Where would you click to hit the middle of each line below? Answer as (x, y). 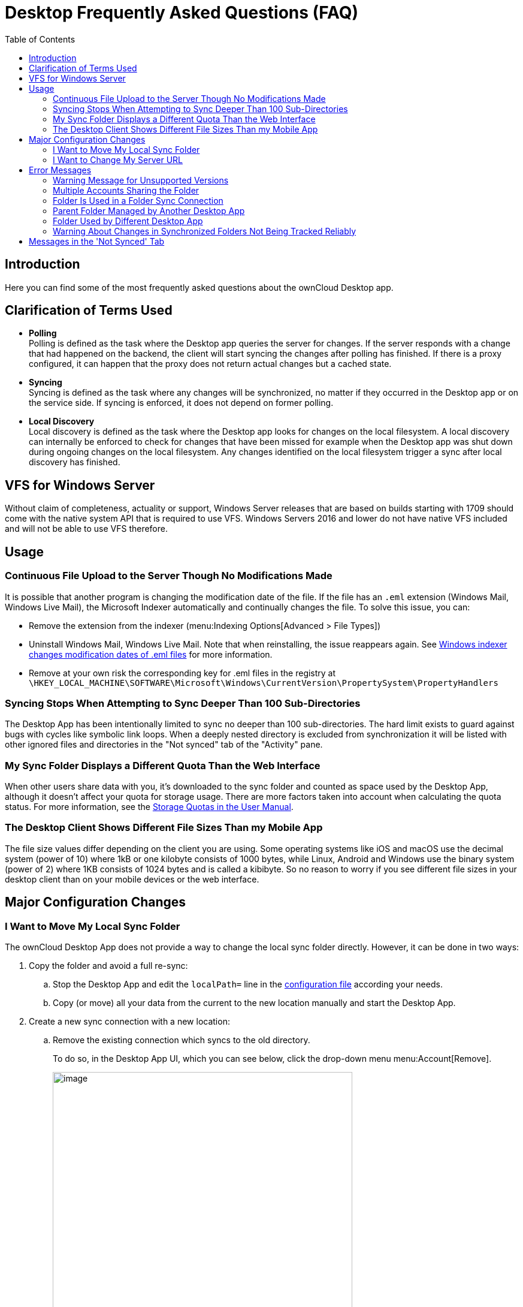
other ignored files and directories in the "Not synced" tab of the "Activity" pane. (164, 745)
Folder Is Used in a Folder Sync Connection (138, 200)
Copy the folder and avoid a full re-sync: (108, 965)
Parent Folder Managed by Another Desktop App (149, 210)
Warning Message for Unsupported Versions (141, 180)
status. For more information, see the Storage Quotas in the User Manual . (149, 807)
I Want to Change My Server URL (118, 159)
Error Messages (60, 170)
